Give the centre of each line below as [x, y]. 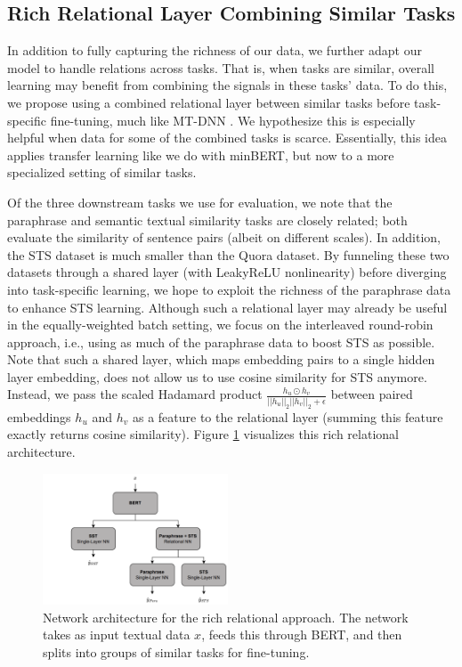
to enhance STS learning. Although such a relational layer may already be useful [227, 307]
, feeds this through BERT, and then [302, 634]
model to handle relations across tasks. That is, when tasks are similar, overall [221, 67]
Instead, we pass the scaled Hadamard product [135, 394]
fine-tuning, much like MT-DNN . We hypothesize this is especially [233, 120]
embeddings [39, 416]
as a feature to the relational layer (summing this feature [288, 416]
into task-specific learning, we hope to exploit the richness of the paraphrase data [229, 289]
